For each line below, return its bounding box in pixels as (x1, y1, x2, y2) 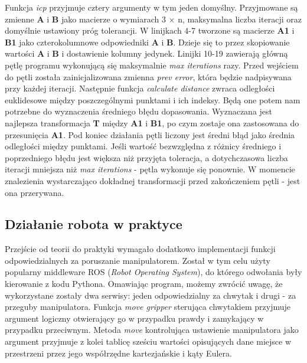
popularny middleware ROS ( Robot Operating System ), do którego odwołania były (5, 266, 302, 278)
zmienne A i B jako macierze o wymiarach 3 (5, 12, 166, 25)
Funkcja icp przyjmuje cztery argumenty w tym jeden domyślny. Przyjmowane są (5, 1, 298, 13)
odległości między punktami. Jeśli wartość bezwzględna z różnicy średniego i (5, 140, 282, 152)
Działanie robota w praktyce (5, 215, 182, 233)
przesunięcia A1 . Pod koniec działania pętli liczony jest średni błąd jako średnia (5, 128, 295, 140)
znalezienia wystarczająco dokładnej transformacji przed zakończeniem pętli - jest (5, 174, 301, 187)
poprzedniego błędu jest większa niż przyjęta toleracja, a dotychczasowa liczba (5, 151, 288, 163)
